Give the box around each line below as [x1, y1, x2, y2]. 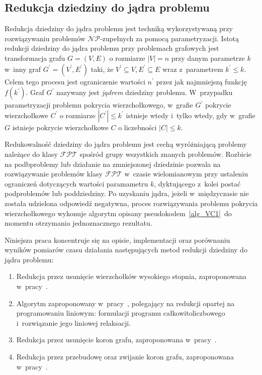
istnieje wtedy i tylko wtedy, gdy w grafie [126, 110, 255, 120]
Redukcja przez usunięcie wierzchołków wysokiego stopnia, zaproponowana [16, 271, 246, 282]
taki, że [91, 63, 114, 74]
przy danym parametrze [171, 52, 245, 63]
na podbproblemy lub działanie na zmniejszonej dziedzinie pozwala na [5, 158, 221, 169]
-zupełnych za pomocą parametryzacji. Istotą [100, 33, 239, 43]
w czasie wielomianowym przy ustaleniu [124, 168, 248, 179]
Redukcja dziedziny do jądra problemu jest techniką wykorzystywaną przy [5, 23, 233, 34]
